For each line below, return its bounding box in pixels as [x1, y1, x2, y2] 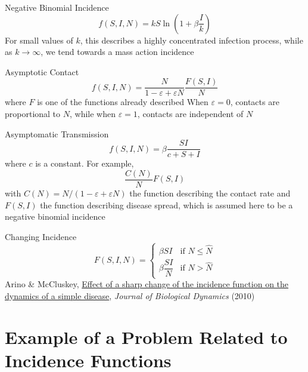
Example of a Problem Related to [5, 324, 288, 349]
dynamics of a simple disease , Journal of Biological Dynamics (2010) [5, 289, 255, 302]
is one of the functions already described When [37, 96, 209, 108]
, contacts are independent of [137, 107, 244, 120]
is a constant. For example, [35, 157, 134, 170]
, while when [69, 107, 116, 120]
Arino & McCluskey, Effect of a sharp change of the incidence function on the [5, 278, 289, 290]
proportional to [5, 107, 61, 120]
